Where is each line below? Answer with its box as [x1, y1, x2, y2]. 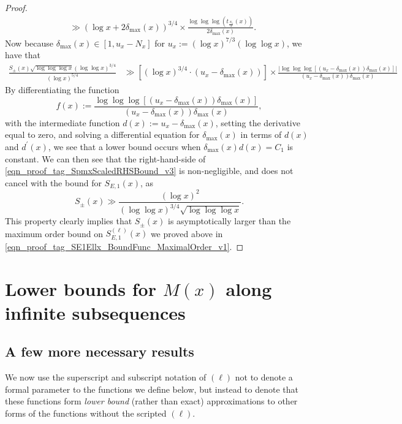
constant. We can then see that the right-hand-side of [5, 152, 206, 165]
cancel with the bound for [5, 176, 102, 189]
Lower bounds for [5, 276, 156, 301]
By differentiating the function [5, 83, 119, 96]
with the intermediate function [5, 116, 120, 129]
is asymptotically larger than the [167, 214, 291, 227]
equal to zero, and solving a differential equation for [5, 128, 200, 141]
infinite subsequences [5, 300, 186, 325]
